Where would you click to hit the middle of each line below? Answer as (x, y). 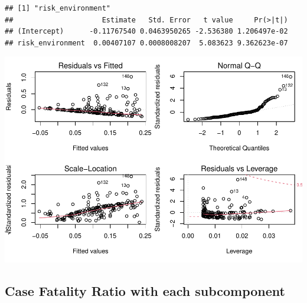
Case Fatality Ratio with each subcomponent (145, 291)
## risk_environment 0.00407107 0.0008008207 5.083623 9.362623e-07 (146, 43)
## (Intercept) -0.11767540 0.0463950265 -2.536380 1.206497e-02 (146, 32)
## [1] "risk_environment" (58, 8)
